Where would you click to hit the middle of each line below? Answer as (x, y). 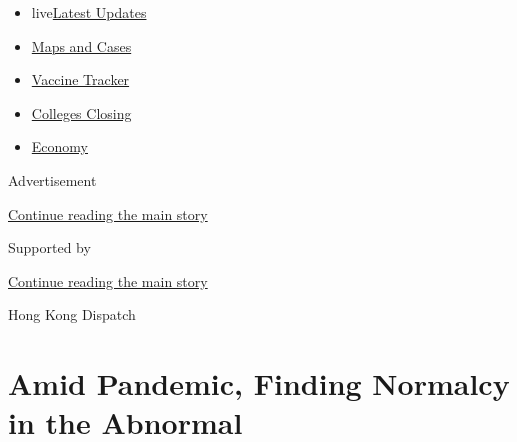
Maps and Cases (81, 45)
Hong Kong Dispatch (72, 314)
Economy (59, 146)
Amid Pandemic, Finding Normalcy (259, 383)
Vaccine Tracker (80, 79)
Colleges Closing (81, 112)
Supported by (49, 247)
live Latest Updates (89, 12)
